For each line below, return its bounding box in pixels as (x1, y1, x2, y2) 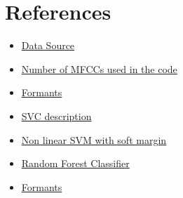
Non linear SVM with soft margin (21, 132, 167, 147)
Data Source (21, 38, 75, 53)
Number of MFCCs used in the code (21, 61, 177, 76)
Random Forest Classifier (21, 156, 130, 171)
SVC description (21, 108, 92, 123)
